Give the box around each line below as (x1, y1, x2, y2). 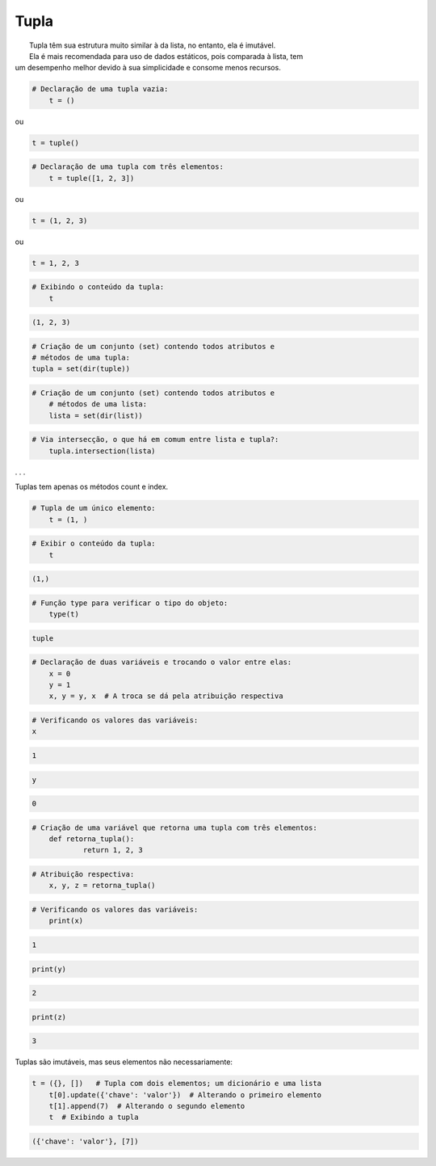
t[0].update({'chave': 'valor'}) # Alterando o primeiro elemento (48, 1090, 322, 1099)
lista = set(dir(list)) (48, 410, 143, 420)
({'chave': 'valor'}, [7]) (31, 1137, 139, 1147)
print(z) (31, 1012, 67, 1021)
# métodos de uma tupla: (31, 353, 131, 363)
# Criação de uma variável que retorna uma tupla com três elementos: (31, 823, 318, 832)
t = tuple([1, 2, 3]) (48, 174, 135, 183)
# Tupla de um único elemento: (31, 503, 157, 513)
